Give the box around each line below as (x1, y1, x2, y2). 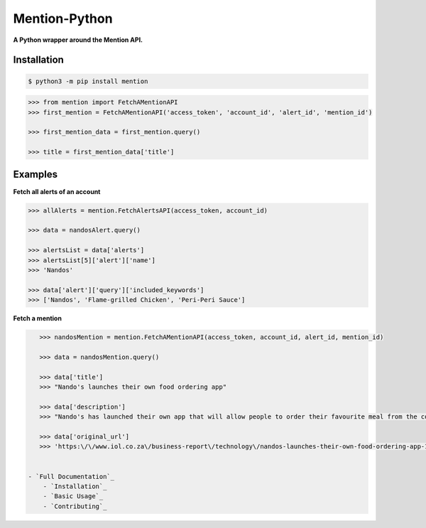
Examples (13, 168, 58, 181)
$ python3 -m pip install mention (28, 77, 148, 85)
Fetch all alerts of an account (13, 187, 101, 195)
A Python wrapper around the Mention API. (13, 36, 143, 44)
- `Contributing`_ (43, 502, 107, 510)
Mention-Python (13, 11, 113, 26)
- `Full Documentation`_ (28, 473, 115, 480)
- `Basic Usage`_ (43, 492, 104, 500)
